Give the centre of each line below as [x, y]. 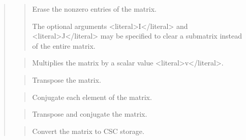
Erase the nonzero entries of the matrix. [94, 9]
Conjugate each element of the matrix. [92, 97]
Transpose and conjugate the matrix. [90, 114]
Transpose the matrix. [67, 79]
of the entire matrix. [64, 45]
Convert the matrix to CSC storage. [88, 131]
